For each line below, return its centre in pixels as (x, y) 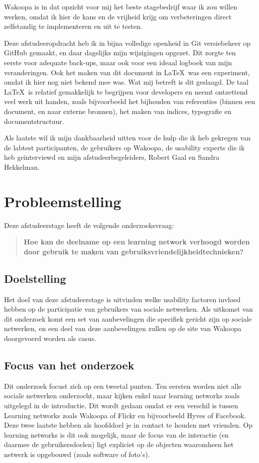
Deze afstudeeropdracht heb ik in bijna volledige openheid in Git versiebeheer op (127, 43)
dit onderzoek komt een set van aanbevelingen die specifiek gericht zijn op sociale (128, 318)
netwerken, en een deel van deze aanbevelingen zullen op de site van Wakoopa (123, 328)
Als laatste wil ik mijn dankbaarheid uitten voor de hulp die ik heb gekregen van (128, 138)
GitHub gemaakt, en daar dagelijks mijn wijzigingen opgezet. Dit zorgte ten (120, 53)
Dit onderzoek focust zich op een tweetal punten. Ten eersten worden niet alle (123, 386)
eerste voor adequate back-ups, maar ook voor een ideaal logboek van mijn (118, 62)
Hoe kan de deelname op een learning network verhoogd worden (137, 242)
